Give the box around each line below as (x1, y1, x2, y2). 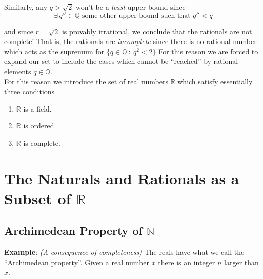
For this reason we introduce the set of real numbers (4, 76, 168, 87)
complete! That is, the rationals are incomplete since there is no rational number (4, 36, 257, 47)
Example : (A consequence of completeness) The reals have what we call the (4, 247, 245, 257)
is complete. (23, 137, 60, 148)
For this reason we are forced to (158, 46, 258, 56)
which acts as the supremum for (4, 46, 105, 56)
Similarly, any (4, 2, 48, 12)
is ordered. (23, 120, 56, 131)
